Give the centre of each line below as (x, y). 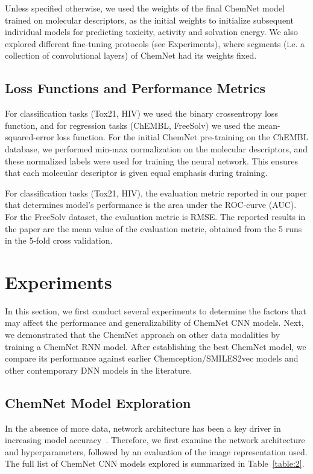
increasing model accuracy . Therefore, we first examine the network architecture (155, 440)
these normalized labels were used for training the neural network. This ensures (152, 161)
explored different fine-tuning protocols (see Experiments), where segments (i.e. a (155, 43)
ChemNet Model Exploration (98, 402)
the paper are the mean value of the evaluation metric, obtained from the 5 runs (153, 228)
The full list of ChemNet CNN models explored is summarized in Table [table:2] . (155, 463)
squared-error (30, 137)
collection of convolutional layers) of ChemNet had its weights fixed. (131, 55)
